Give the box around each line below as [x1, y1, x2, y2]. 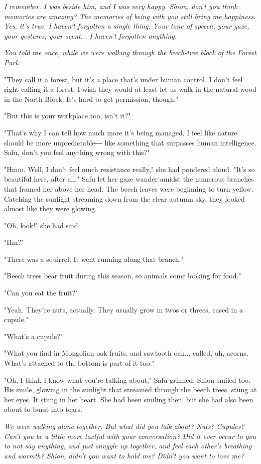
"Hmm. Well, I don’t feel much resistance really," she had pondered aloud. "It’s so [4, 164, 255, 174]
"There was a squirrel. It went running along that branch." [4, 253, 184, 264]
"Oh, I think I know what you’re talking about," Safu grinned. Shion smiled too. [4, 374, 250, 385]
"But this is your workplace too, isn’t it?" [4, 110, 131, 121]
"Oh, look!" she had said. [4, 220, 80, 230]
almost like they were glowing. [4, 203, 97, 214]
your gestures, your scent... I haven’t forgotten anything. [4, 30, 177, 41]
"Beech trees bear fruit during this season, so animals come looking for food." [4, 270, 241, 281]
